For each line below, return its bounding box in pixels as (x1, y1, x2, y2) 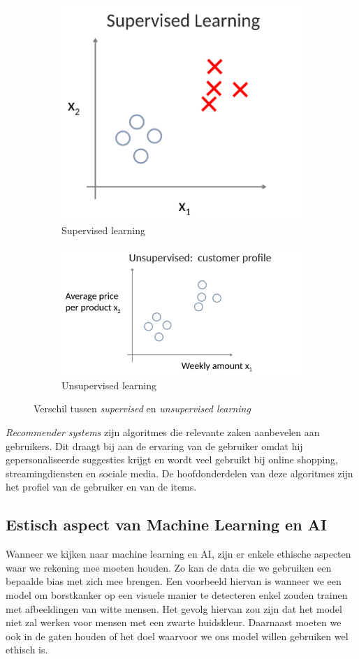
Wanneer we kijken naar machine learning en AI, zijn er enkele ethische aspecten (6, 546, 351, 561)
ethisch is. (6, 642, 48, 657)
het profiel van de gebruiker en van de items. (6, 479, 197, 494)
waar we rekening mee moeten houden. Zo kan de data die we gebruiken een (6, 560, 332, 574)
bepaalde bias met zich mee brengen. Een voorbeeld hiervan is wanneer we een (6, 574, 342, 588)
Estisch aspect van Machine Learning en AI (6, 514, 328, 535)
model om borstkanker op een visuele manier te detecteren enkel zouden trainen (6, 588, 348, 602)
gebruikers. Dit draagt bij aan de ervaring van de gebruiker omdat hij (6, 438, 303, 453)
